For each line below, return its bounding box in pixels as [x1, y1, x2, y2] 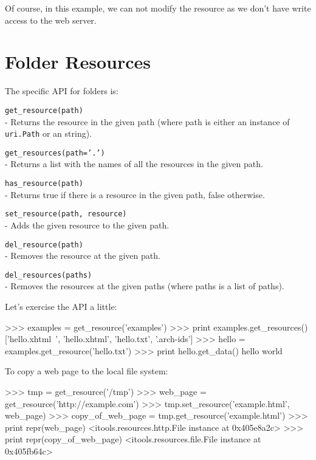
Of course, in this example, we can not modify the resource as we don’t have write [5, 2, 311, 14]
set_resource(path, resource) [5, 210, 127, 219]
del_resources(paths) [5, 270, 92, 280]
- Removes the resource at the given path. [5, 249, 160, 262]
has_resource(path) [5, 179, 83, 188]
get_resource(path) [5, 106, 83, 115]
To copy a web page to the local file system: [5, 365, 168, 377]
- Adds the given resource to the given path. [5, 218, 170, 231]
